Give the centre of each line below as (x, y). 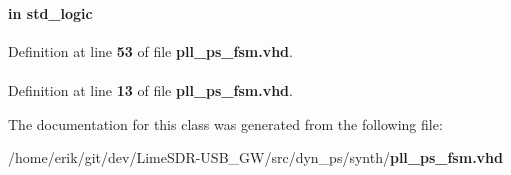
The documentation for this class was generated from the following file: (225, 123)
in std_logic (50, 12)
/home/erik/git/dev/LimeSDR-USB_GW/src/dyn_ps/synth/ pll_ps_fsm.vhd (255, 157)
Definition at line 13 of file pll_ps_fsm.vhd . (150, 89)
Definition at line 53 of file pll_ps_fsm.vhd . (150, 50)
